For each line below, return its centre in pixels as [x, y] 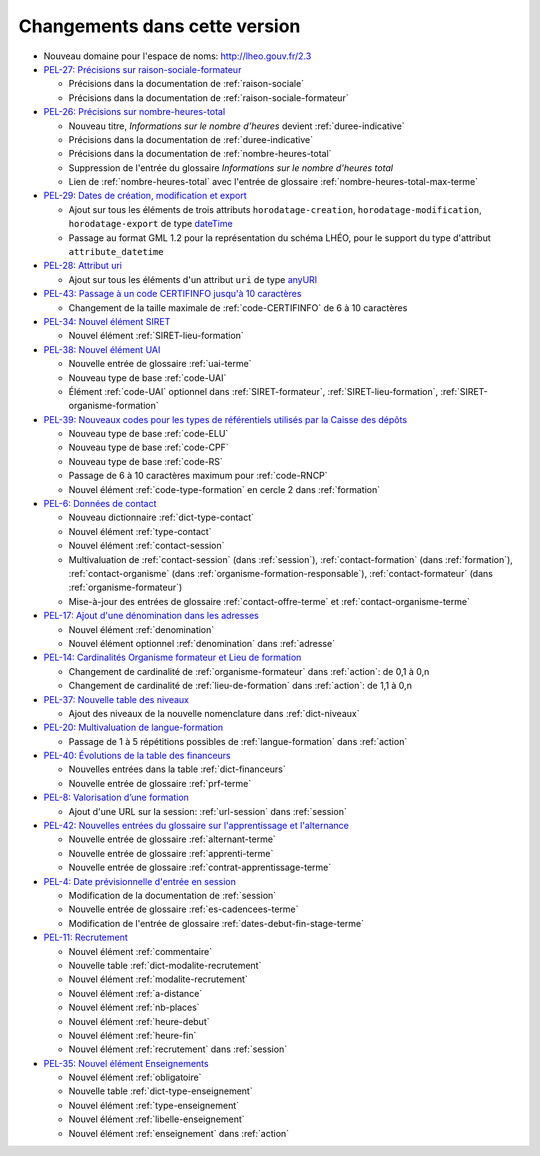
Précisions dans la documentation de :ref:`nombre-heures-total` [200, 154]
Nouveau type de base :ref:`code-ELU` [148, 434]
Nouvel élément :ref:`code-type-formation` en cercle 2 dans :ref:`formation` [224, 489]
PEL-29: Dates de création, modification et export [145, 196]
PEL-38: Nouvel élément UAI [102, 349]
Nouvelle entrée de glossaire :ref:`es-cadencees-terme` [183, 909]
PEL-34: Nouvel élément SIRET [107, 321]
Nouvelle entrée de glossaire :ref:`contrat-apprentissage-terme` [200, 867]
